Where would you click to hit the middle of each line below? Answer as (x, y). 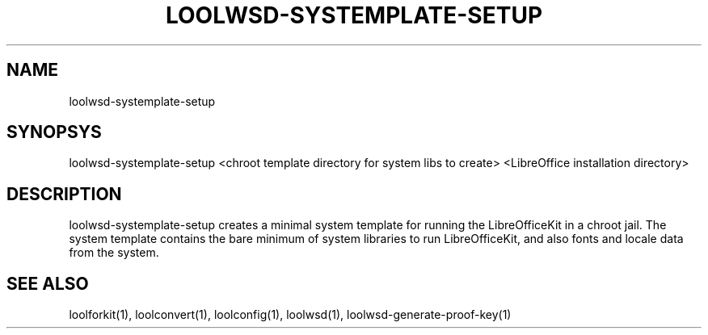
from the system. (114, 253)
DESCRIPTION (64, 194)
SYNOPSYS (54, 132)
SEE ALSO (48, 283)
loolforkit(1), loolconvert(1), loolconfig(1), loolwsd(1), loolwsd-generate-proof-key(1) (290, 315)
